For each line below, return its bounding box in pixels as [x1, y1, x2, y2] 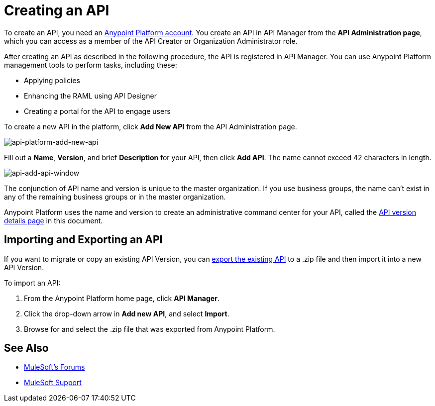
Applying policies [24, 76, 81, 85]
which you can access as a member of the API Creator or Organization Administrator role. [4, 36, 298, 45]
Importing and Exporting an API [4, 233, 163, 246]
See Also [4, 342, 49, 355]
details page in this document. [4, 216, 103, 225]
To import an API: [4, 278, 61, 287]
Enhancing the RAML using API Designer [24, 91, 157, 100]
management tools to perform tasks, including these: [4, 60, 177, 69]
